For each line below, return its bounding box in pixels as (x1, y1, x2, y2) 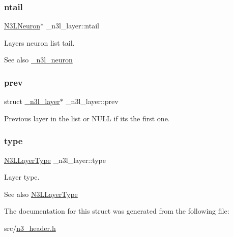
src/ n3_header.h (4, 223, 56, 233)
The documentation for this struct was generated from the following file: (4, 206, 229, 216)
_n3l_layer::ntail (46, 20, 99, 31)
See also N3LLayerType (4, 188, 78, 199)
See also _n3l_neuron (4, 54, 73, 65)
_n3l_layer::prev (66, 96, 119, 107)
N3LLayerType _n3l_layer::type (4, 154, 106, 165)
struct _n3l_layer (4, 96, 60, 107)
